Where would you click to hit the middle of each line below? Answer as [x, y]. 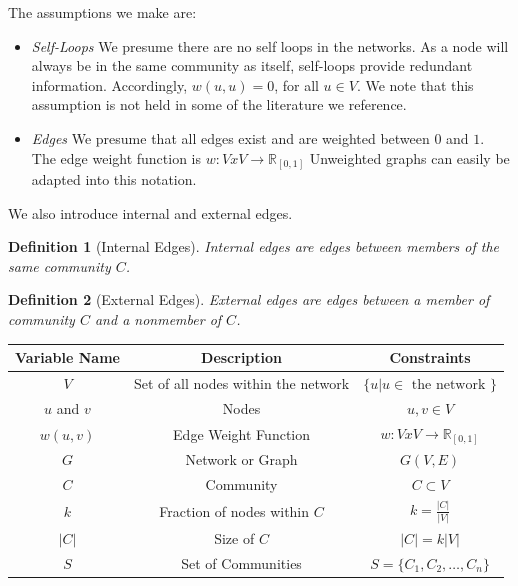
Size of [234, 538]
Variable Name [67, 357]
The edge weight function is [116, 157]
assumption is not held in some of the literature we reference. [219, 104]
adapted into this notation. [114, 179]
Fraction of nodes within [234, 511]
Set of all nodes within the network [241, 382]
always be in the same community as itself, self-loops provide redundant [252, 65]
